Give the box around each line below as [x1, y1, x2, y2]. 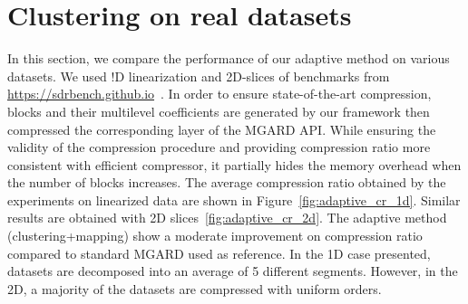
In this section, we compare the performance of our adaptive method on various [7, 49, 450, 68]
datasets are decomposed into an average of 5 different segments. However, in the [7, 261, 458, 280]
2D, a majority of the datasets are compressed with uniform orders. [7, 279, 382, 298]
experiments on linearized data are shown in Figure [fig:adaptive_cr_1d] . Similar [7, 190, 461, 209]
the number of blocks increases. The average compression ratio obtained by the [7, 173, 446, 192]
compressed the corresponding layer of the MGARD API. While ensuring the [7, 119, 436, 138]
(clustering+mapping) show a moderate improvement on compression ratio [7, 226, 423, 245]
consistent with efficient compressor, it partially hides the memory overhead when [7, 155, 462, 174]
